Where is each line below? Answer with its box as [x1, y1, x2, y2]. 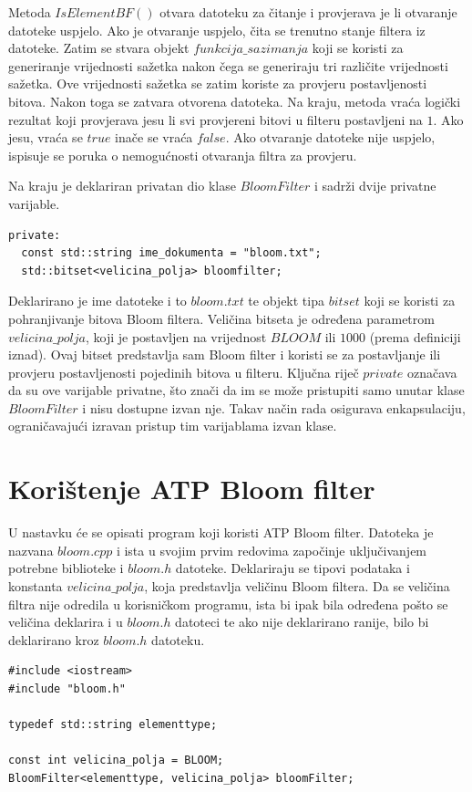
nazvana [8, 540, 54, 559]
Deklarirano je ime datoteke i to [8, 291, 187, 310]
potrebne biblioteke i [8, 558, 124, 578]
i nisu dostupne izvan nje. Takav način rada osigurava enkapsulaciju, [82, 398, 466, 417]
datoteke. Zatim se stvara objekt [8, 38, 190, 57]
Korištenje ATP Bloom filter [8, 470, 375, 507]
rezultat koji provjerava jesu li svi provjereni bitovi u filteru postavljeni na [8, 109, 423, 129]
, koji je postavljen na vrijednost [85, 327, 267, 346]
